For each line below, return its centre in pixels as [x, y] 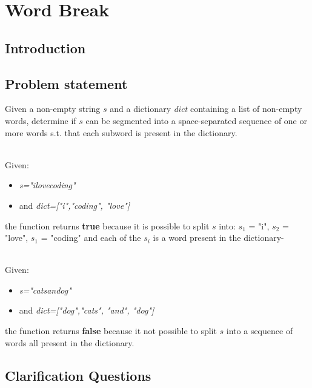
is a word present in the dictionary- [218, 238]
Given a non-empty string [53, 109]
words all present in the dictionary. [70, 342]
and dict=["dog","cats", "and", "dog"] [87, 310]
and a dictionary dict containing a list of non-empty [206, 109]
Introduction [45, 48]
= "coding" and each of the [91, 238]
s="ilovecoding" [47, 185]
